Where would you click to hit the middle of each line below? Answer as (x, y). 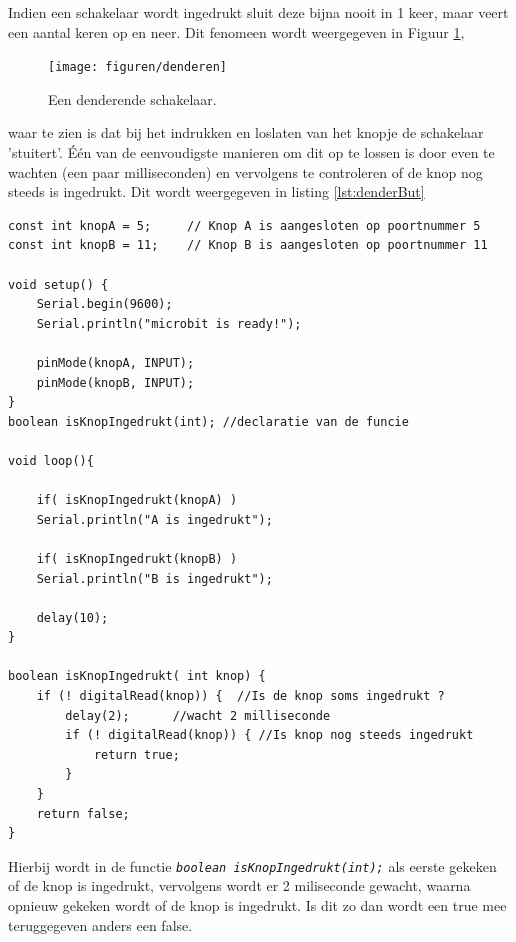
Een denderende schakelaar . (132, 98)
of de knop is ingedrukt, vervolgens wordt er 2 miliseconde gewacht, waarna (239, 885)
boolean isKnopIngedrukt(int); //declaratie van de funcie (208, 421)
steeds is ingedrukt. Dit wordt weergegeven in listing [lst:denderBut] (216, 191)
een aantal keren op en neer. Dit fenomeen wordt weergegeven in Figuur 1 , (236, 31)
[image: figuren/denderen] (137, 67)
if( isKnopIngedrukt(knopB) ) (137, 558)
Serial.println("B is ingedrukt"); (154, 578)
